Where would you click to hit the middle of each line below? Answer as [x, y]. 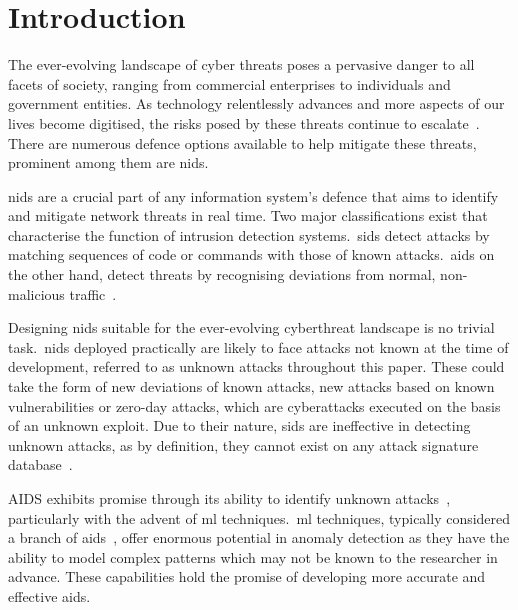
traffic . [93, 293]
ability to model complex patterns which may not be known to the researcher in [253, 556]
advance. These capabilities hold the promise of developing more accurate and [247, 576]
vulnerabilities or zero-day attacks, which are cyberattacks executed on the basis [254, 405]
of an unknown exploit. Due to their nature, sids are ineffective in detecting [239, 425]
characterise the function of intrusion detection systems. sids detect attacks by [249, 234]
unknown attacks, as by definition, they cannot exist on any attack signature [243, 444]
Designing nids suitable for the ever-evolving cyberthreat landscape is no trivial [251, 327]
